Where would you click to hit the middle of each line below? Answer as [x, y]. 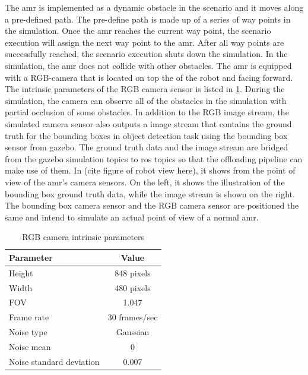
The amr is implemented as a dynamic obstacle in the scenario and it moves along [154, 7]
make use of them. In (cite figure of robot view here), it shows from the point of [150, 170]
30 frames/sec [133, 317]
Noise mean [30, 346]
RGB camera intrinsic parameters [83, 237]
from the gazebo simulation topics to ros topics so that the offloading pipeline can [154, 158]
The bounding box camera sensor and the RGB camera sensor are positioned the [152, 205]
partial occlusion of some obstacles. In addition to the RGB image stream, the [147, 112]
